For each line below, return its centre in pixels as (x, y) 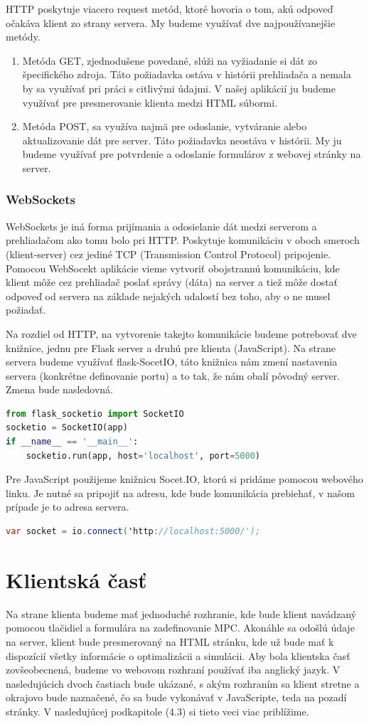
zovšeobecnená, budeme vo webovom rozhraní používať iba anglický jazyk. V (173, 670)
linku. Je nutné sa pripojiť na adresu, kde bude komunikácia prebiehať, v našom (180, 493)
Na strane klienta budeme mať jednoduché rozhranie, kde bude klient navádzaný (181, 613)
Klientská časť (76, 579)
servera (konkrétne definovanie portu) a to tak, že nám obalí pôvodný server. (173, 375)
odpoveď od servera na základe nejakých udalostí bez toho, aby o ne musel (168, 296)
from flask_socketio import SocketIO (95, 414)
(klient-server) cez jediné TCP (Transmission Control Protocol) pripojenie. (169, 254)
